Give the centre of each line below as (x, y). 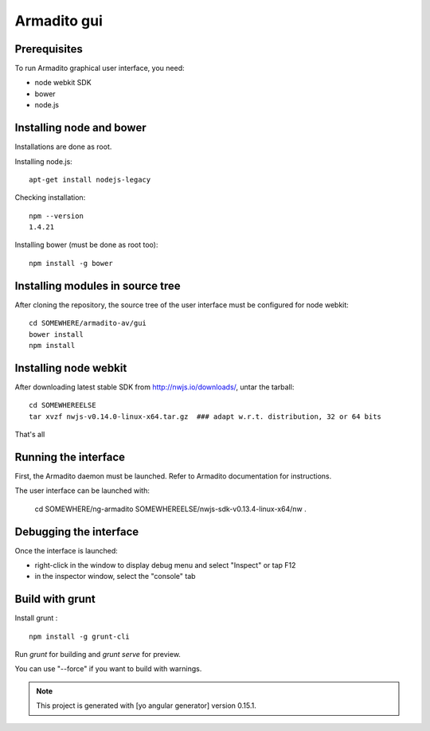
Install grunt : (36, 618)
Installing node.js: (44, 161)
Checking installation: (50, 197)
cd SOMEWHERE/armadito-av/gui (88, 323)
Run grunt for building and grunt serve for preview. (98, 655)
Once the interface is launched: (66, 550)
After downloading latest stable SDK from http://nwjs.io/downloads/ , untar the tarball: (154, 387)
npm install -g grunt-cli (80, 636)
